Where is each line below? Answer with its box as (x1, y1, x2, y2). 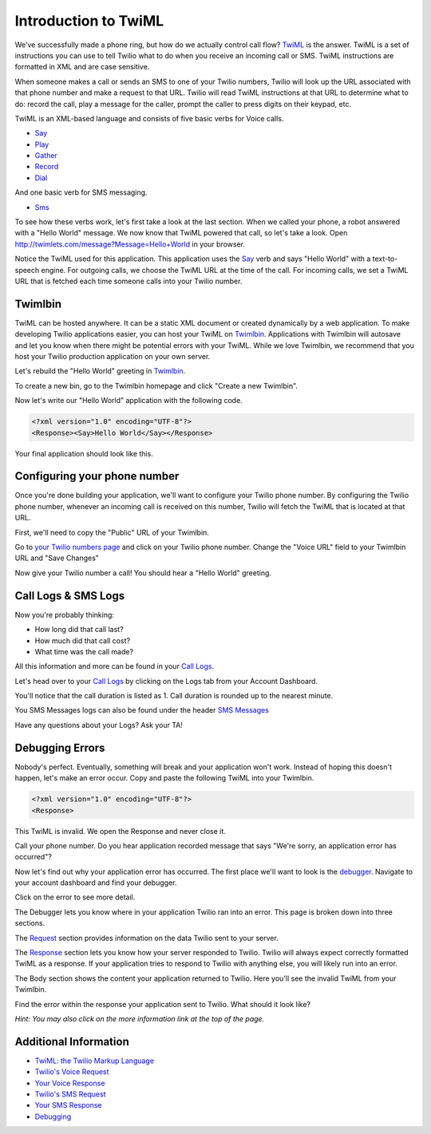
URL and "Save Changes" (14, 553, 100, 563)
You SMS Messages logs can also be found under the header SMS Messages (14, 705, 269, 715)
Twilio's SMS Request (34, 1089, 107, 1099)
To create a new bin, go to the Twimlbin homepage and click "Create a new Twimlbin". (14, 381, 299, 390)
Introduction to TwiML (14, 12, 164, 30)
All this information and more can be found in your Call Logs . (14, 662, 215, 671)
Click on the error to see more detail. (14, 892, 136, 902)
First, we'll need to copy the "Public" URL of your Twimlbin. (14, 527, 209, 537)
